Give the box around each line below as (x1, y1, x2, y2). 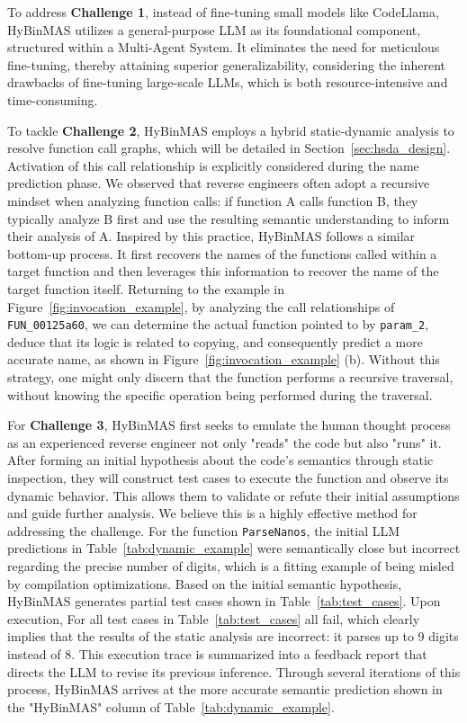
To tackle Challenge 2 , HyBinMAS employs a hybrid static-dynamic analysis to (7, 120, 454, 139)
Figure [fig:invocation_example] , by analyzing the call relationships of (7, 297, 395, 316)
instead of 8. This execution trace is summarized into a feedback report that (7, 644, 427, 663)
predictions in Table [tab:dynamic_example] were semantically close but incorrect (7, 539, 461, 558)
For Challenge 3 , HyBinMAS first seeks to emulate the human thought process (7, 415, 451, 434)
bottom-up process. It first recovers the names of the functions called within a (7, 244, 437, 263)
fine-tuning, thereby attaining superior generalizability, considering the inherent (7, 55, 445, 74)
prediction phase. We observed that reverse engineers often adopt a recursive (7, 174, 430, 192)
